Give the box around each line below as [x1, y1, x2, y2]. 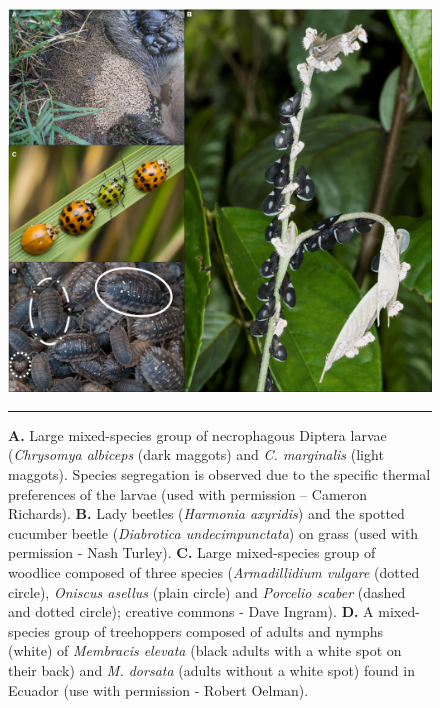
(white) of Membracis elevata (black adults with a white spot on [8, 640, 402, 661]
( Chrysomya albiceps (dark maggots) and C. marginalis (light [8, 444, 384, 465]
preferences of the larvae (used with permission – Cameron [8, 483, 368, 504]
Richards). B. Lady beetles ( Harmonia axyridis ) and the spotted [8, 503, 405, 524]
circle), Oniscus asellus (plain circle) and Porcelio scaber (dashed [8, 581, 406, 602]
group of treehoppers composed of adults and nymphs [54, 620, 384, 641]
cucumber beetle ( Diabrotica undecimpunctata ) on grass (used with [8, 522, 419, 543]
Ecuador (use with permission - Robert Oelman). [8, 679, 309, 700]
